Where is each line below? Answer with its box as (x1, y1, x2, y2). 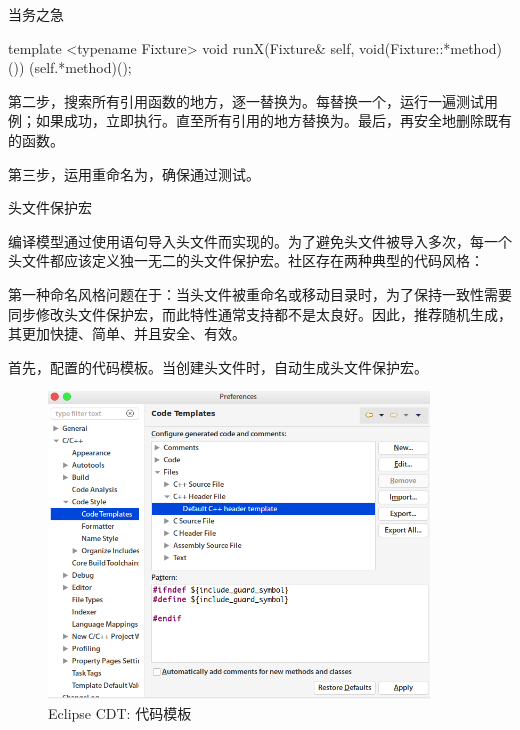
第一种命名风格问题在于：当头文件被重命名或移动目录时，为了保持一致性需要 (8, 283, 512, 304)
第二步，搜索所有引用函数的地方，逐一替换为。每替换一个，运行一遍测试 (8, 90, 484, 111)
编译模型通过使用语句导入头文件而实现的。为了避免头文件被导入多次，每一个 (8, 230, 512, 251)
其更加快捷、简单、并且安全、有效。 (8, 323, 246, 344)
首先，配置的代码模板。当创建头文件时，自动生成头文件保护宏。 (8, 356, 428, 377)
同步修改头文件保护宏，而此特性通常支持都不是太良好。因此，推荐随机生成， (8, 303, 512, 324)
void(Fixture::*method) (359, 37, 503, 58)
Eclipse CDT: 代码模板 (48, 703, 192, 724)
